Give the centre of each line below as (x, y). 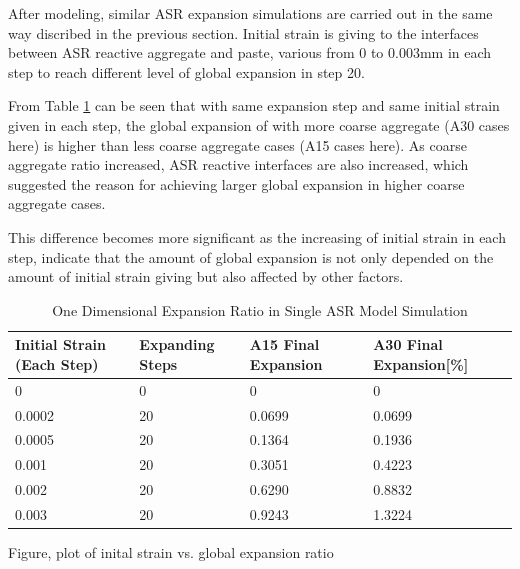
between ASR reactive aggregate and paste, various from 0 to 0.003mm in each (250, 52)
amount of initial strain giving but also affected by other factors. (206, 276)
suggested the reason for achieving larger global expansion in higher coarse (236, 183)
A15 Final (284, 344)
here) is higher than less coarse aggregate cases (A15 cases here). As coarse (237, 144)
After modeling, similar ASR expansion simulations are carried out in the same (250, 13)
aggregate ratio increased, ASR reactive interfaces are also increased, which (238, 164)
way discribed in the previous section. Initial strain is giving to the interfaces (243, 32)
